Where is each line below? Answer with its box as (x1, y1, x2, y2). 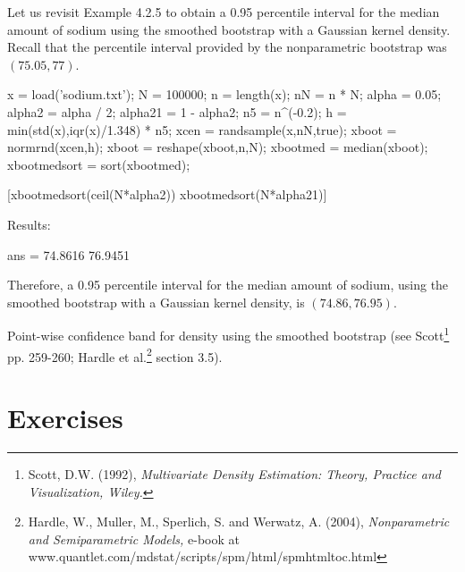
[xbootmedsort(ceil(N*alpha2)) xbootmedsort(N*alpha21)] (7, 185, 327, 204)
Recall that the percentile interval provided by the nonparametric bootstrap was (7, 38, 447, 56)
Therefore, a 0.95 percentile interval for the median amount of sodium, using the (7, 275, 449, 294)
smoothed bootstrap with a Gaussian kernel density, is (7, 292, 305, 311)
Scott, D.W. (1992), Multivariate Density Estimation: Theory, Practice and (28, 464, 441, 483)
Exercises (7, 400, 123, 435)
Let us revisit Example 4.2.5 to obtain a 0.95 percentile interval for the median (7, 3, 440, 21)
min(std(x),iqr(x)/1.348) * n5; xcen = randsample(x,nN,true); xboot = (7, 120, 397, 139)
